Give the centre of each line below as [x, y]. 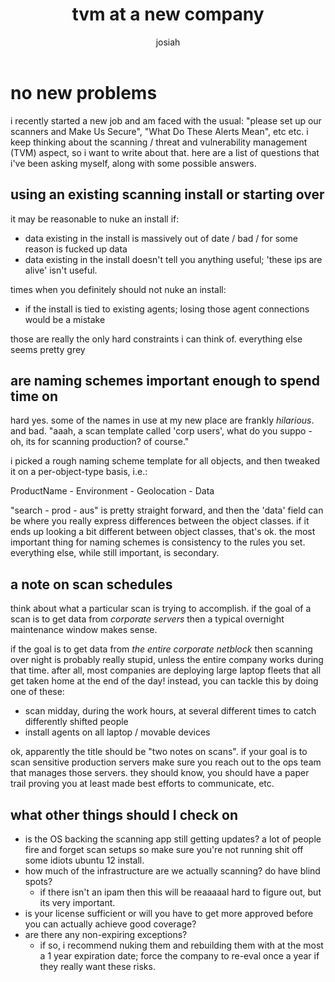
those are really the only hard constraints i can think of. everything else [156, 339]
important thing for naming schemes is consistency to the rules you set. [158, 542]
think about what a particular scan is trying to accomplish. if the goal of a [161, 609]
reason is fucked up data [76, 249]
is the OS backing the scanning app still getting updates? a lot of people [173, 839]
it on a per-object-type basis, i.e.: [79, 472]
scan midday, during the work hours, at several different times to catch [170, 711]
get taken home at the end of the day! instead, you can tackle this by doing [164, 681]
